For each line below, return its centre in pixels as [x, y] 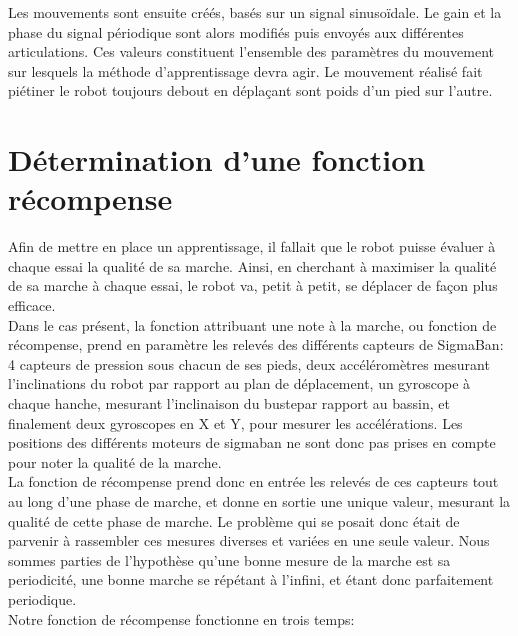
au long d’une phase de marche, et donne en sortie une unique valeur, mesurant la [259, 501]
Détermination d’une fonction [217, 159]
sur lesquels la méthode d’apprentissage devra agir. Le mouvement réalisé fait [245, 70]
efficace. [32, 305]
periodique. [42, 598]
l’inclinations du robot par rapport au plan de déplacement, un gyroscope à [239, 383]
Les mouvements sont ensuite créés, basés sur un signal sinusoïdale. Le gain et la [255, 12]
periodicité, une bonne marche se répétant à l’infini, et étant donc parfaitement [251, 579]
